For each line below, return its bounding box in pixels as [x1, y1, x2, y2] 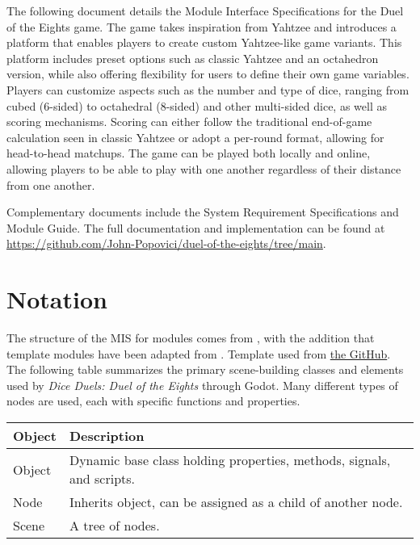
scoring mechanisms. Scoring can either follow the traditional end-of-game [6, 113, 372, 130]
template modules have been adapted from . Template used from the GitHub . [6, 345, 391, 362]
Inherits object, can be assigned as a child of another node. [69, 493, 403, 511]
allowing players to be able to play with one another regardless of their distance [6, 160, 401, 177]
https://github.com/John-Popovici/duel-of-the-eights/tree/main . [6, 235, 326, 252]
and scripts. [69, 469, 136, 488]
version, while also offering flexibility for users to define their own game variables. [6, 65, 409, 82]
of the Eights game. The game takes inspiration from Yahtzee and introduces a [6, 18, 397, 35]
